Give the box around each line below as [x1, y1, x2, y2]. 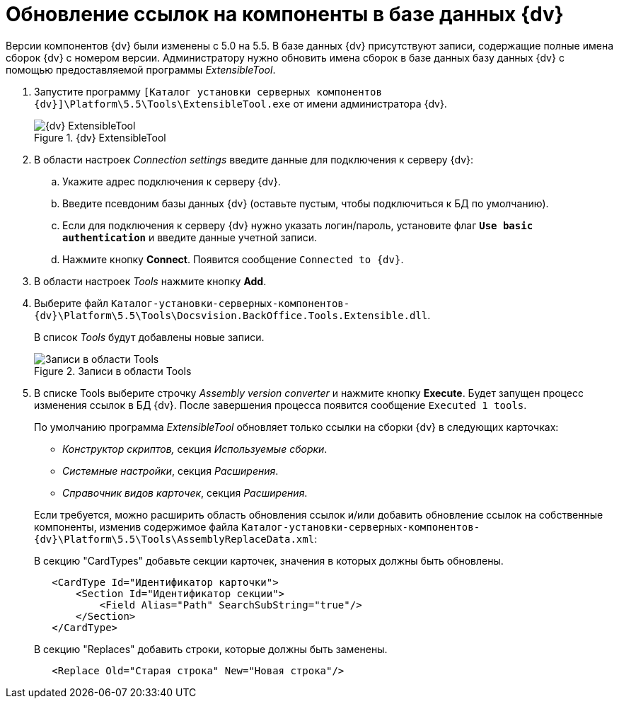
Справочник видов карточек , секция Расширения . [62, 486, 308, 499]
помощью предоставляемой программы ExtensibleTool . [6, 63, 276, 76]
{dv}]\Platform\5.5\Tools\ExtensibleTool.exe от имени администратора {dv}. [34, 97, 447, 110]
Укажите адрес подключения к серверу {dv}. [62, 175, 281, 187]
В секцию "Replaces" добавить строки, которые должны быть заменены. [34, 642, 388, 655]
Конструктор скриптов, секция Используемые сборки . [62, 442, 328, 455]
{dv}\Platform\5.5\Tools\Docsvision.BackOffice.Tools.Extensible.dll [34, 309, 428, 321]
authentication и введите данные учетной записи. [62, 231, 318, 243]
